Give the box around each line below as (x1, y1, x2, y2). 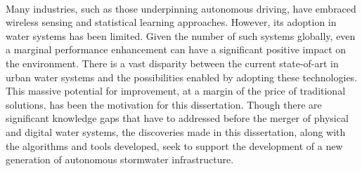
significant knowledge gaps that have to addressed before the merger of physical (6, 111, 349, 125)
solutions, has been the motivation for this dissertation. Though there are (6, 97, 322, 111)
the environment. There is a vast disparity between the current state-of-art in (6, 55, 339, 70)
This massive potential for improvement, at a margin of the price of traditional (6, 83, 346, 98)
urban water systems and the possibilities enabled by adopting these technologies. (6, 69, 358, 84)
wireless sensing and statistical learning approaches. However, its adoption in (6, 15, 337, 29)
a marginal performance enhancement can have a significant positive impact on (6, 42, 347, 57)
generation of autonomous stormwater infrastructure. (6, 152, 234, 167)
